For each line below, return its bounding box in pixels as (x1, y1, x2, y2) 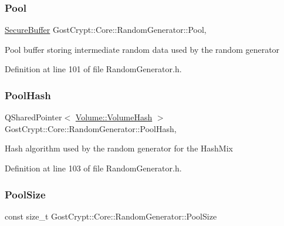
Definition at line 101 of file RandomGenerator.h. (5, 63, 182, 75)
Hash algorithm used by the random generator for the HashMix (5, 142, 233, 154)
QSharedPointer (5, 111, 62, 123)
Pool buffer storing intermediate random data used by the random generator (5, 43, 280, 55)
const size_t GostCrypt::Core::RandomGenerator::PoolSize (5, 210, 217, 222)
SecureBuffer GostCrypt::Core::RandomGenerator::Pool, (5, 23, 207, 36)
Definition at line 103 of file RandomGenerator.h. (5, 162, 182, 174)
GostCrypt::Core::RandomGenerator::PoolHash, (5, 122, 177, 134)
